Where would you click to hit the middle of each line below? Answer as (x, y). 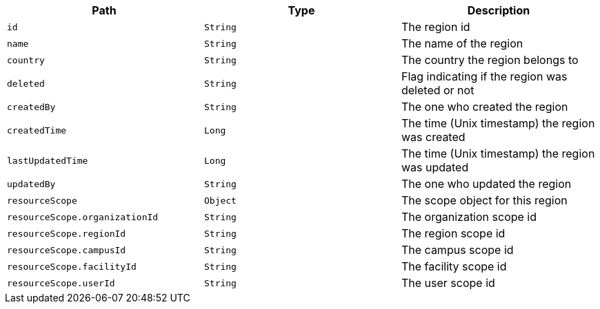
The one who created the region (484, 107)
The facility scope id (454, 266)
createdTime (37, 130)
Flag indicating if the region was (484, 76)
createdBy (31, 107)
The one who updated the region (486, 184)
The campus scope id (457, 250)
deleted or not (438, 90)
